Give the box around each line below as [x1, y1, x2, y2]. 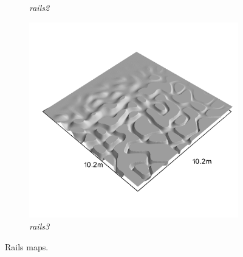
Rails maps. [5, 240, 49, 253]
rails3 [29, 219, 50, 232]
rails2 [29, 1, 50, 13]
